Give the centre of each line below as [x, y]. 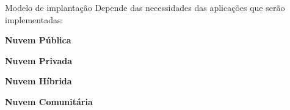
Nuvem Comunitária [49, 101]
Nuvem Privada [39, 60]
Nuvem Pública [38, 40]
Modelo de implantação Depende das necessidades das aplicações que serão [145, 7]
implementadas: [34, 19]
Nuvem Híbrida [38, 81]
